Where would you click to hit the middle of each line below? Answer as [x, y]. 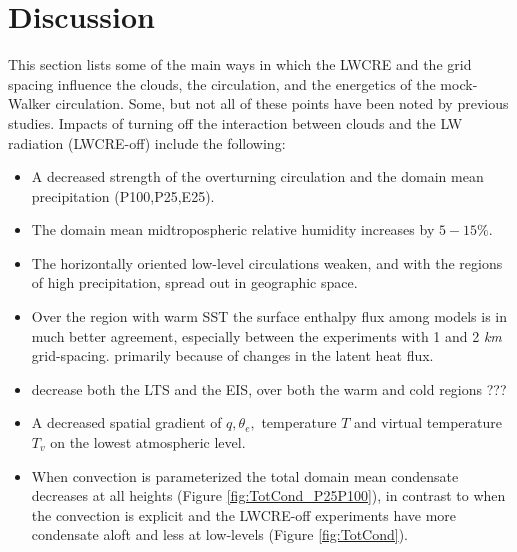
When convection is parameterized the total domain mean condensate [245, 475]
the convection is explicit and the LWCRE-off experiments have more [244, 514]
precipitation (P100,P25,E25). [123, 195]
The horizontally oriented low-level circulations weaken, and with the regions [267, 262]
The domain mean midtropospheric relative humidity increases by [233, 229]
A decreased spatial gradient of [126, 422]
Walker [29, 103]
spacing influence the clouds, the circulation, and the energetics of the [222, 83]
